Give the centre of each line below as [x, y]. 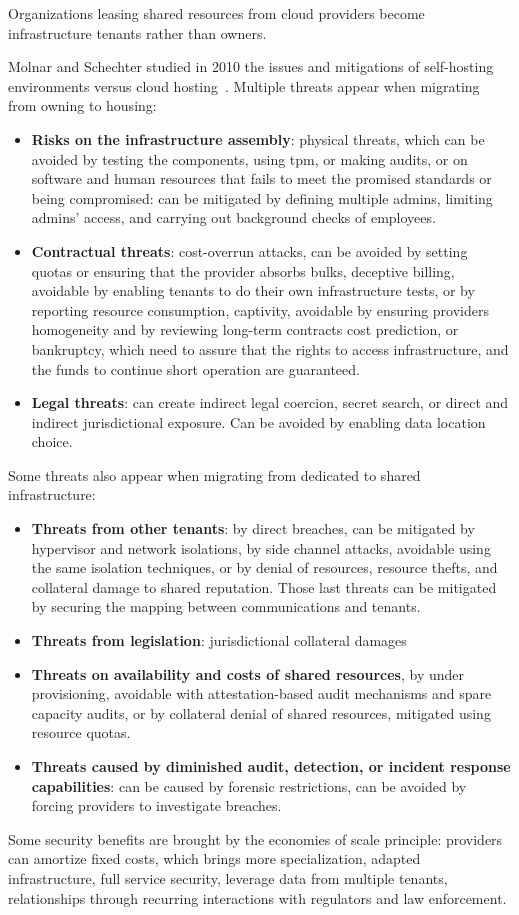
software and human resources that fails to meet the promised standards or [261, 178]
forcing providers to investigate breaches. [156, 805]
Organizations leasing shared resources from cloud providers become [216, 13]
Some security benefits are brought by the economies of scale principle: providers [255, 838]
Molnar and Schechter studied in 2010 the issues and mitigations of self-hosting [251, 66]
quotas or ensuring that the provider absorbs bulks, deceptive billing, [243, 270]
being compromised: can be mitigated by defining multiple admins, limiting [262, 197]
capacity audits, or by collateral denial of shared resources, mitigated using [261, 712]
